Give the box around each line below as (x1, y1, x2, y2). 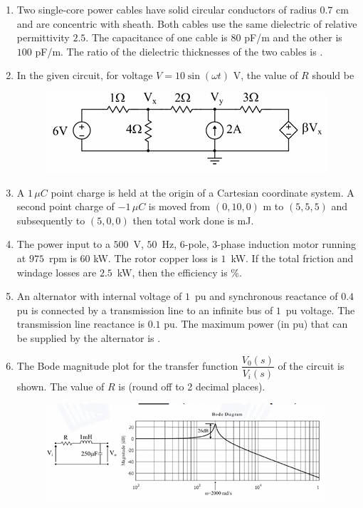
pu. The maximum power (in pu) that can (164, 316, 348, 331)
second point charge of (16, 199, 115, 214)
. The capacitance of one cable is (85, 30, 228, 45)
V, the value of (233, 68, 298, 83)
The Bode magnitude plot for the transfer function (16, 358, 238, 373)
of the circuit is (278, 358, 344, 373)
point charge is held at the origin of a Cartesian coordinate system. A (51, 185, 354, 199)
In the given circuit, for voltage (16, 68, 153, 83)
